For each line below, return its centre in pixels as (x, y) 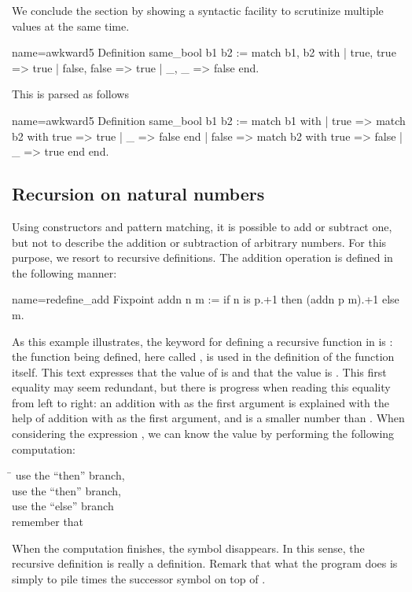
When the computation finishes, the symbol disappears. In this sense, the (188, 548)
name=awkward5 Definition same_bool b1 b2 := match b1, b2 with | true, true (204, 52)
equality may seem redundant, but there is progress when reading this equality (201, 387)
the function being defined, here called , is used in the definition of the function (203, 357)
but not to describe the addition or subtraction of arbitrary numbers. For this (199, 242)
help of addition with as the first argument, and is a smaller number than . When (208, 418)
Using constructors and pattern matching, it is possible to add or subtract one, (202, 226)
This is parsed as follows (70, 94)
